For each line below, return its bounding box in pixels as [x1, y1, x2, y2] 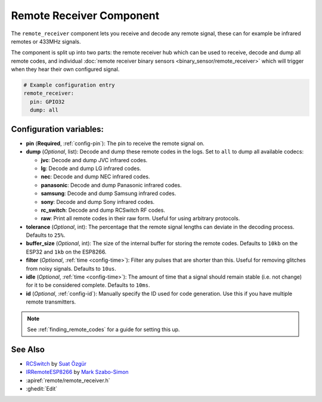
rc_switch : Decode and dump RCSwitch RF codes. [41, 206, 165, 214]
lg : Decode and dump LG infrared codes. [41, 165, 141, 172]
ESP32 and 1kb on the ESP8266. [26, 248, 107, 255]
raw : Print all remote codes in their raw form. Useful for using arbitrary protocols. [41, 215, 240, 222]
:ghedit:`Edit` [26, 385, 58, 392]
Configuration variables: [11, 124, 104, 134]
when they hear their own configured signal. [11, 66, 120, 73]
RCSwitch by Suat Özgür [26, 360, 86, 367]
